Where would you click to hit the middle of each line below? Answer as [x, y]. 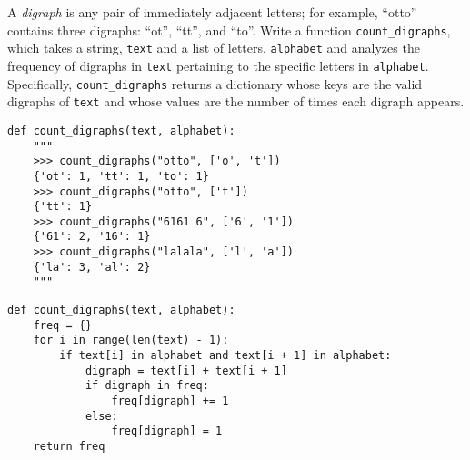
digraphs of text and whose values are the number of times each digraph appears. [236, 101]
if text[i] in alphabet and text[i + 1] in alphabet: [225, 356]
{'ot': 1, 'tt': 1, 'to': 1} [121, 176]
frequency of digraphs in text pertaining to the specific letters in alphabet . [218, 65]
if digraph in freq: [147, 386]
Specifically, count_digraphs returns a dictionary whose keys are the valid [215, 83]
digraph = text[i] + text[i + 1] [186, 370]
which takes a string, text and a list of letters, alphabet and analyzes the [214, 48]
